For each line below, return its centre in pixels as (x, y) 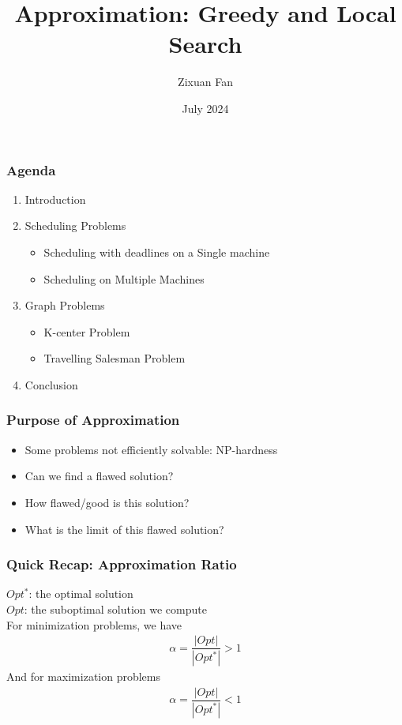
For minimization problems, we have (94, 624)
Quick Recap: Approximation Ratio (122, 564)
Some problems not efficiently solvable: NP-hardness (151, 449)
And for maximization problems (84, 676)
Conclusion (51, 384)
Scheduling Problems (75, 225)
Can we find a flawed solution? (99, 476)
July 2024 (205, 108)
